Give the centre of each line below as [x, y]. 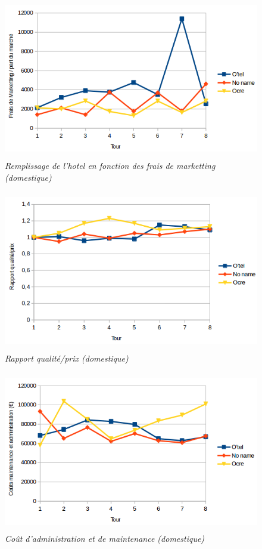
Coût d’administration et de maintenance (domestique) [105, 539]
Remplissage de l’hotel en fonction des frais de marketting [110, 166]
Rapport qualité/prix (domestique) [67, 358]
